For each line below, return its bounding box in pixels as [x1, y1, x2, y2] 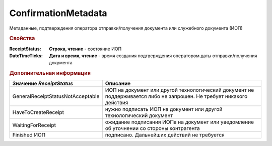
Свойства [9, 35, 35, 42]
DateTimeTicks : [9, 53, 43, 59]
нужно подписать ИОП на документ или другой [105, 106, 223, 113]
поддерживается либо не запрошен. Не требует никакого [105, 93, 248, 100]
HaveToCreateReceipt [12, 109, 64, 116]
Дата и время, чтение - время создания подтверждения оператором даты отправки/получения [49, 53, 257, 59]
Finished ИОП [12, 131, 46, 138]
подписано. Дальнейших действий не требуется [105, 131, 225, 138]
